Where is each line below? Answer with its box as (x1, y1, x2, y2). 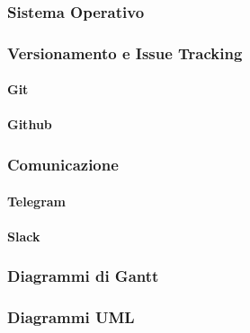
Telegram (7, 191, 67, 210)
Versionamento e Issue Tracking (7, 41, 243, 64)
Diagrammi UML (7, 306, 135, 329)
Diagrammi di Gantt (7, 265, 159, 287)
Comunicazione (7, 153, 119, 175)
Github (7, 115, 52, 134)
